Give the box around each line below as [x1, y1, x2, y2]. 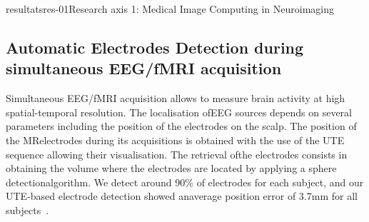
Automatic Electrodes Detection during [6, 36, 304, 58]
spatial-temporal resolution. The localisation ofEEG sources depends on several [6, 104, 352, 119]
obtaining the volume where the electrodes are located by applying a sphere [6, 161, 337, 176]
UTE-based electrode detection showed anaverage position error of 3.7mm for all [6, 188, 358, 203]
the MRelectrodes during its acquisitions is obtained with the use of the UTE [6, 132, 345, 147]
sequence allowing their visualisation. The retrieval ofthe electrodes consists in [6, 146, 348, 161]
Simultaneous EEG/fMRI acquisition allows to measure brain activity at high [6, 91, 345, 106]
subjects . [6, 202, 49, 217]
